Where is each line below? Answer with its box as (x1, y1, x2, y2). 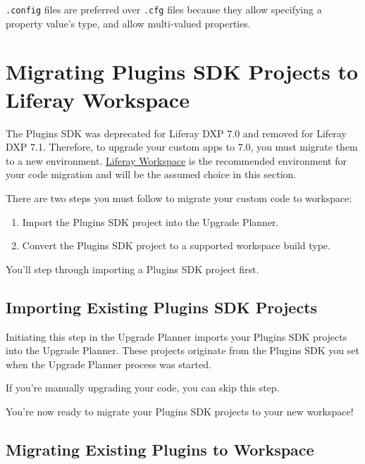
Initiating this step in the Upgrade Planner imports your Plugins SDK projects (6, 329, 347, 344)
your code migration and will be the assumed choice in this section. (6, 167, 297, 182)
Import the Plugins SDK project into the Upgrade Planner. (22, 214, 279, 229)
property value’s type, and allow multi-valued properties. (6, 15, 251, 30)
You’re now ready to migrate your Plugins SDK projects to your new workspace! (6, 403, 354, 418)
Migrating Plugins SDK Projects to (6, 57, 359, 86)
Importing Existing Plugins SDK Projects (6, 296, 318, 318)
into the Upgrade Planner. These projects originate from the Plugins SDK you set (6, 343, 359, 358)
